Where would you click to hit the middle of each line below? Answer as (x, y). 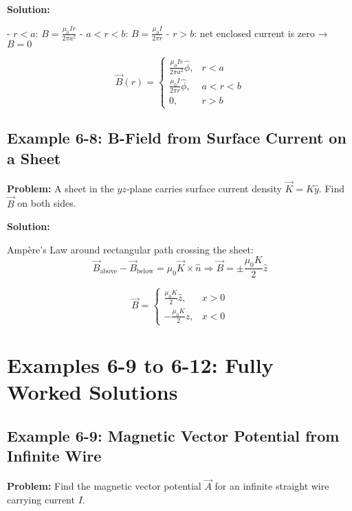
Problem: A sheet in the (60, 188)
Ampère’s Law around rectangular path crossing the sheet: (130, 249)
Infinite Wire (54, 456)
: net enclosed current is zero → (261, 33)
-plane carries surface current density (204, 188)
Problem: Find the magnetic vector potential (104, 486)
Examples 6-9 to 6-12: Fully (140, 365)
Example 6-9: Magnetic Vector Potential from (173, 436)
